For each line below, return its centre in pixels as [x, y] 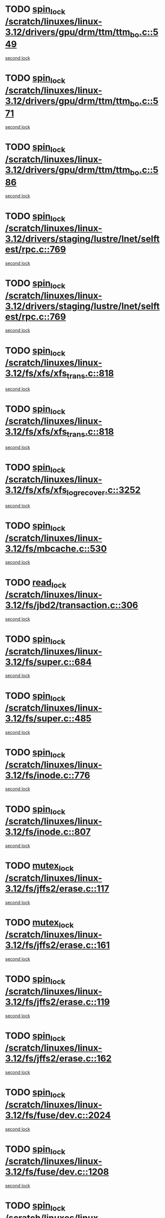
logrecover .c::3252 [104, 491]
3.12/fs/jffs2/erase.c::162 [58, 1059]
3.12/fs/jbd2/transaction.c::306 [72, 605]
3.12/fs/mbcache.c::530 [56, 549]
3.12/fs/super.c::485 [48, 719]
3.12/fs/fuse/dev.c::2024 [58, 1115]
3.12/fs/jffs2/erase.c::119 [57, 1002]
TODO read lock [36, 583]
